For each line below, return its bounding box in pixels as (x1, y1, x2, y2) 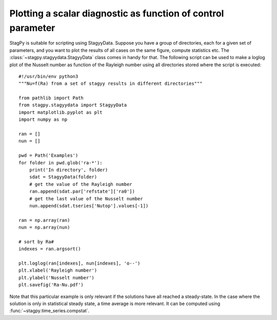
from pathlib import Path (18, 95, 84, 101)
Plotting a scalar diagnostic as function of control (9, 8, 224, 19)
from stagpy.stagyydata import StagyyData (18, 102, 127, 108)
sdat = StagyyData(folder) (29, 174, 97, 180)
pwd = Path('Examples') (18, 153, 78, 159)
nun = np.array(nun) (18, 224, 70, 231)
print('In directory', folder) (29, 167, 108, 173)
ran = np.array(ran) (18, 217, 70, 223)
